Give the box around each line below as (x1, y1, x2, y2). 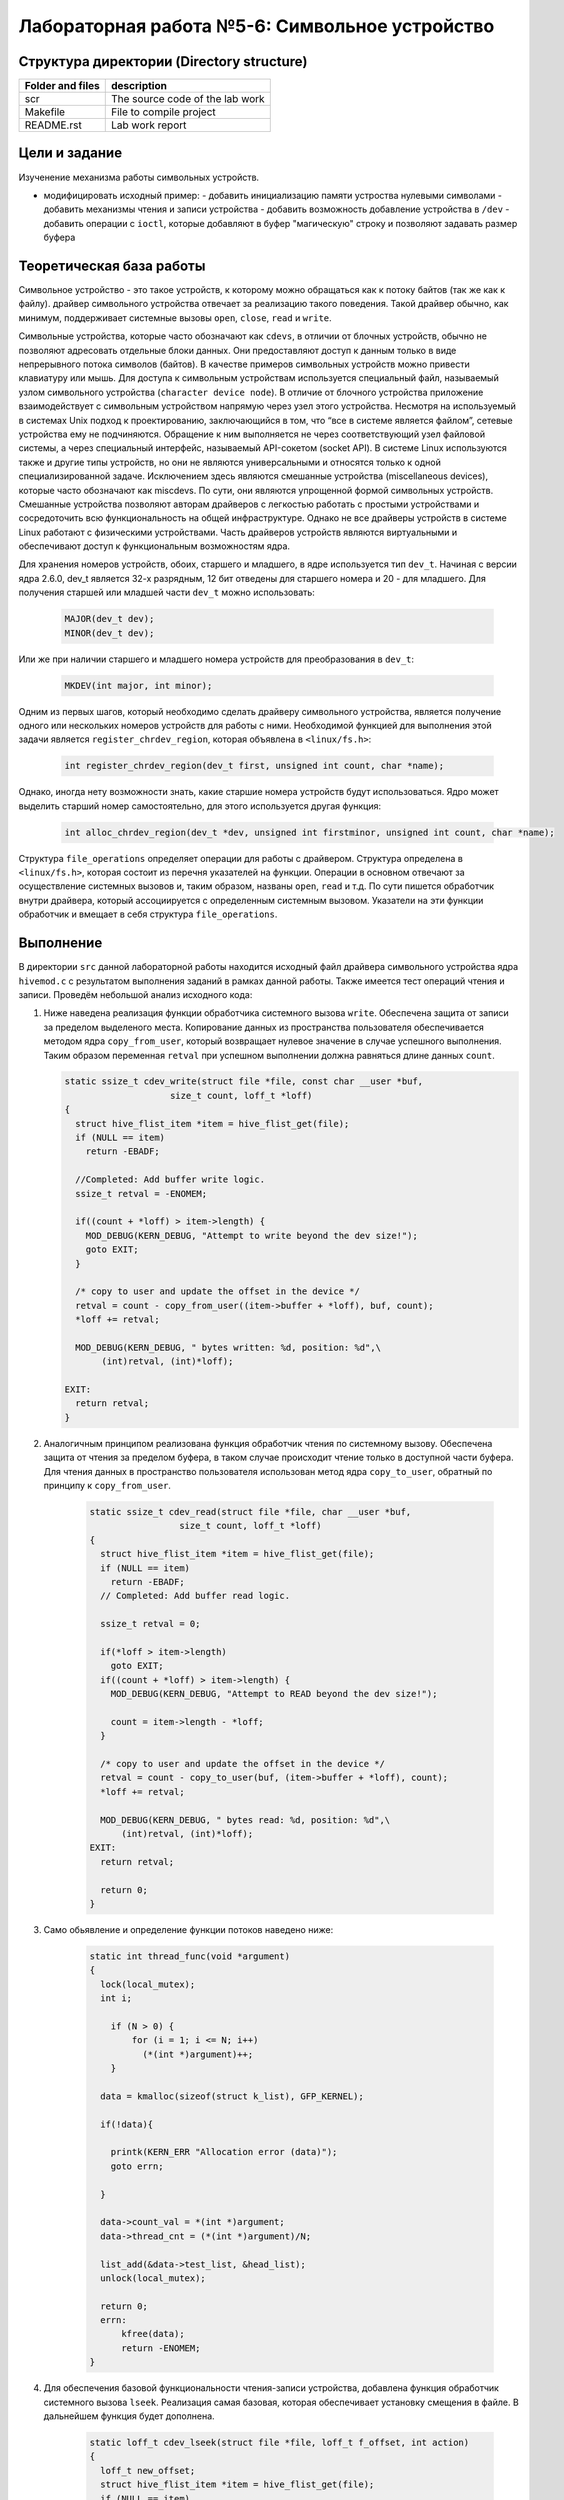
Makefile (24, 105, 65, 119)
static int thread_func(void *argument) (89, 1950, 290, 1962)
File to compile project (111, 105, 217, 119)
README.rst (24, 118, 82, 132)
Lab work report (111, 118, 187, 132)
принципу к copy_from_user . (43, 1480, 172, 1492)
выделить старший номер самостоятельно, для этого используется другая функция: (18, 800, 382, 812)
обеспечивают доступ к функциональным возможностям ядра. (18, 540, 290, 552)
